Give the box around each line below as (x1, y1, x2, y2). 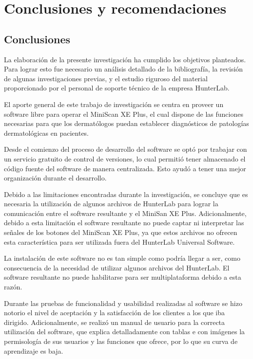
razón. (4, 282, 22, 292)
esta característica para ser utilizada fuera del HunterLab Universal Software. (4, 236, 235, 247)
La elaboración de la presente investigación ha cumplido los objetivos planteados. (4, 54, 246, 64)
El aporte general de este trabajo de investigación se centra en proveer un (4, 99, 224, 109)
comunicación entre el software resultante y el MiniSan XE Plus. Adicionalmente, (4, 208, 247, 218)
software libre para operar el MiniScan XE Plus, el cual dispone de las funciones (4, 108, 243, 119)
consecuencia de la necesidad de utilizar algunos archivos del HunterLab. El (4, 262, 230, 272)
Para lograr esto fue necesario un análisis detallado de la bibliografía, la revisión (4, 64, 243, 74)
